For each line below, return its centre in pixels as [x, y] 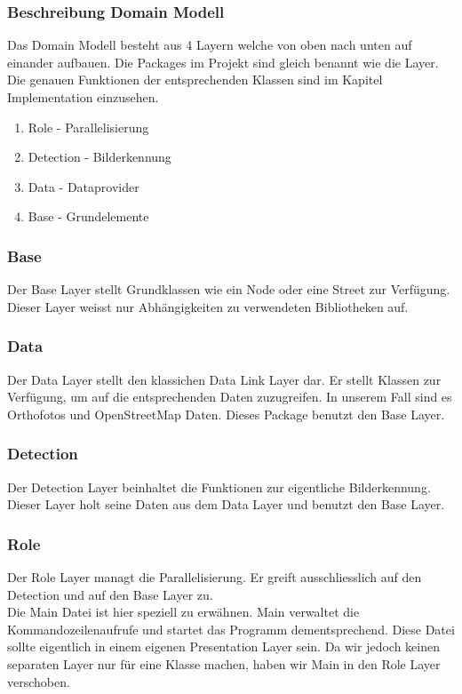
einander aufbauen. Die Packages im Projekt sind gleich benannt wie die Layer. [223, 62]
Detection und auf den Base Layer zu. [110, 594]
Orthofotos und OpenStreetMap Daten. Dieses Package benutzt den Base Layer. [226, 414]
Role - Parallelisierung [88, 127]
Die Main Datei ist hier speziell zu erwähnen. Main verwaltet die [183, 612]
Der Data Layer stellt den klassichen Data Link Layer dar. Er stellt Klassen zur [224, 379]
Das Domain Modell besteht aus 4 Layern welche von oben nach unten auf [210, 45]
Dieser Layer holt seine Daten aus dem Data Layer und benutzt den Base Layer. [226, 504]
